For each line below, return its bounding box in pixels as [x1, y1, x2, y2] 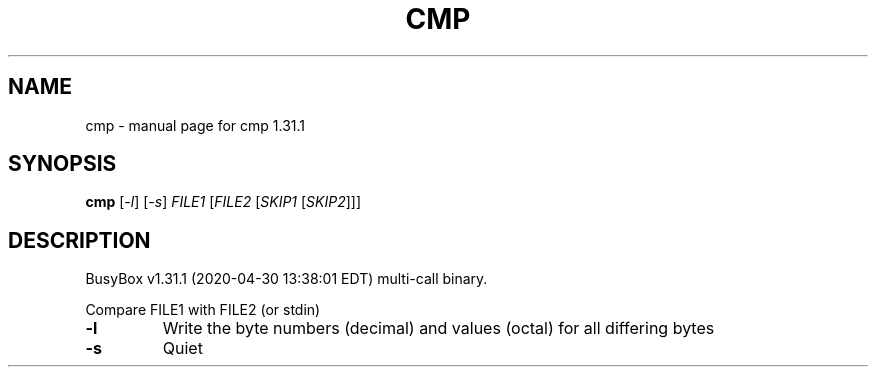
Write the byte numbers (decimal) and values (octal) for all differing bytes [162, 318, 715, 339]
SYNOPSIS [8, 151, 117, 177]
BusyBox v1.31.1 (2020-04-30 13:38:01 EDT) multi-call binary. [85, 270, 488, 288]
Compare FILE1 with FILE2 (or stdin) [85, 301, 321, 319]
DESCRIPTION [8, 227, 151, 253]
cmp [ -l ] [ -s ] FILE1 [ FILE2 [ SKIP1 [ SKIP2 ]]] [85, 193, 362, 211]
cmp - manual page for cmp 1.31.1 [85, 116, 306, 134]
